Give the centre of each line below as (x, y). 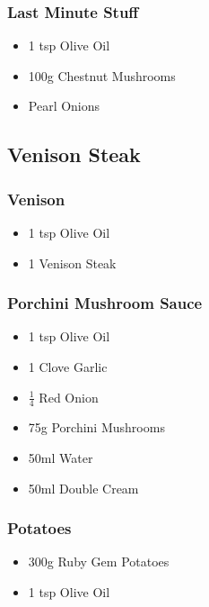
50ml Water (61, 458)
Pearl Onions (64, 106)
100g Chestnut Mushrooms (102, 75)
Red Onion (69, 397)
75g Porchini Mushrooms (96, 427)
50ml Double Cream (83, 488)
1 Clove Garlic (68, 367)
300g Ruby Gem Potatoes (99, 562)
